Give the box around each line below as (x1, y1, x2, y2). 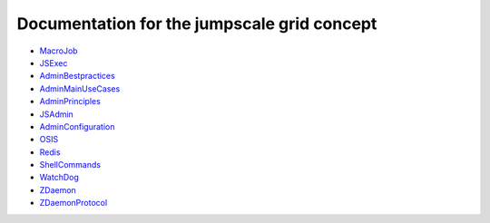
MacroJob (39, 45, 78, 56)
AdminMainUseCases (39, 82, 121, 94)
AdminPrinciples (39, 96, 102, 107)
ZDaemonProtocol (39, 198, 108, 208)
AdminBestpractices (39, 71, 115, 82)
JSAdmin (39, 109, 74, 120)
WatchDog (39, 172, 79, 183)
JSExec (39, 57, 68, 68)
